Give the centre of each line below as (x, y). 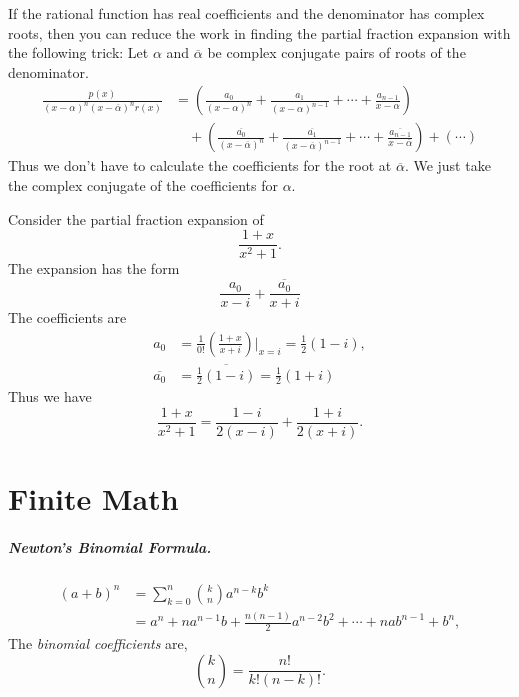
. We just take (447, 165)
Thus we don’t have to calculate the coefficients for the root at (200, 165)
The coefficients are (67, 317)
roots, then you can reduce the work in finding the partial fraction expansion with (259, 32)
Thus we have (50, 396)
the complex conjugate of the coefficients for (143, 185)
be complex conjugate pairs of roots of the (336, 52)
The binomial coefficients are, (98, 643)
